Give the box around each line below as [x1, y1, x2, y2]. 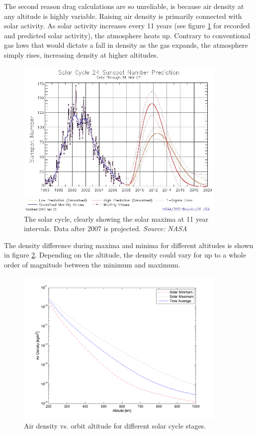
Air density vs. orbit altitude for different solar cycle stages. [24, 421, 206, 431]
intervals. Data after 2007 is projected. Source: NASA [24, 223, 187, 234]
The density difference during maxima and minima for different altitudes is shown [4, 240, 254, 250]
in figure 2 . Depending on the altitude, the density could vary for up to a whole [4, 250, 246, 260]
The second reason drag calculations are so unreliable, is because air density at [4, 1, 244, 11]
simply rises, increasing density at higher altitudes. [4, 49, 159, 60]
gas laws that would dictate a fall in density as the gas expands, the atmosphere [4, 40, 248, 50]
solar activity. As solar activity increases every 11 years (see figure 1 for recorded [4, 20, 250, 31]
